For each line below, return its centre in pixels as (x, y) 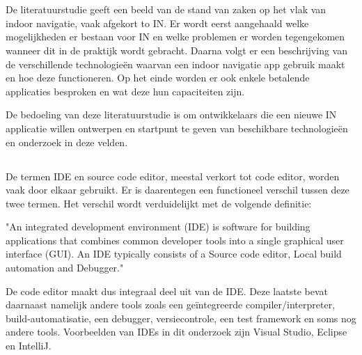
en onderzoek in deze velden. (67, 142)
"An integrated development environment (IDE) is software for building (158, 227)
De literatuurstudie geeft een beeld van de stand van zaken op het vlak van (166, 9)
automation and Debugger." (65, 268)
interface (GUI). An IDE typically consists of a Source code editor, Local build (174, 254)
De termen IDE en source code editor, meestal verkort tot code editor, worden (173, 176)
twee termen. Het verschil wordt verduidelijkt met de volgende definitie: (159, 203)
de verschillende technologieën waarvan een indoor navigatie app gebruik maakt (175, 64)
